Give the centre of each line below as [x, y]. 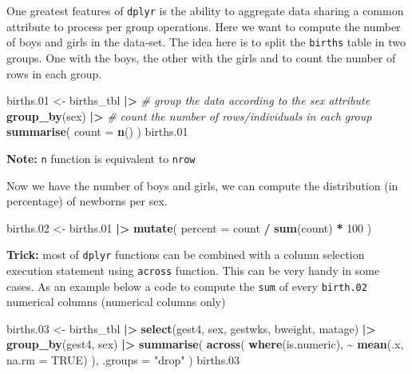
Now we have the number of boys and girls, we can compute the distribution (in [202, 185]
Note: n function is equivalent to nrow [101, 158]
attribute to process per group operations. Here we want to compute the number [204, 26]
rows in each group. [54, 73]
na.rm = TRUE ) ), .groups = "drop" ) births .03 [123, 360]
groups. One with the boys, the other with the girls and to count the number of [201, 57]
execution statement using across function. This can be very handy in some [193, 270]
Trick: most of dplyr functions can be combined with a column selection [186, 255]
